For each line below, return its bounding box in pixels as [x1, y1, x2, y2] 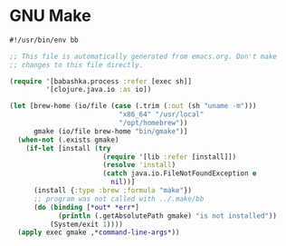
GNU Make [9, 5, 92, 26]
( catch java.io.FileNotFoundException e [102, 169, 257, 178]
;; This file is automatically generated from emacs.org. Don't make [9, 52, 278, 61]
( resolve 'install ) [102, 161, 176, 170]
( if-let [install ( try [25, 143, 111, 153]
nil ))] [110, 178, 136, 187]
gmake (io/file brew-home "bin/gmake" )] [33, 126, 188, 136]
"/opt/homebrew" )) [119, 119, 188, 128]
